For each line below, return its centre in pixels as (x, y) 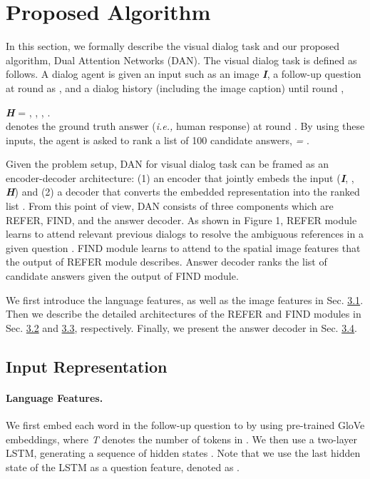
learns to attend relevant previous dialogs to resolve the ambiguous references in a (185, 234)
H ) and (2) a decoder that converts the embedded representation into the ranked (183, 192)
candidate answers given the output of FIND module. (122, 276)
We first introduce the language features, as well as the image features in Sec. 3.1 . (185, 299)
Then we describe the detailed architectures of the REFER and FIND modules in (184, 314)
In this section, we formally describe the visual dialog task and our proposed (173, 46)
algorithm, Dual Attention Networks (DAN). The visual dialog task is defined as (181, 60)
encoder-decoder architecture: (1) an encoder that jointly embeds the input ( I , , (180, 177)
